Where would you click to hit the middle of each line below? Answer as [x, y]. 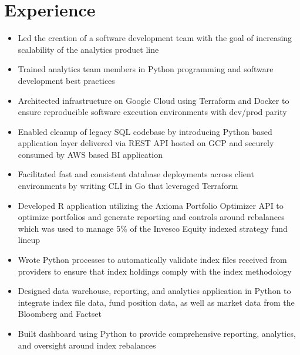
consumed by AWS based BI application [90, 154]
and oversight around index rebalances [87, 345]
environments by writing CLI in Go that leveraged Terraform [128, 186]
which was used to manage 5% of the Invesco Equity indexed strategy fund [153, 228]
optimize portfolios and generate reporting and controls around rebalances [151, 217]
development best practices [66, 80]
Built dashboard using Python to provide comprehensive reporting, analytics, [157, 333]
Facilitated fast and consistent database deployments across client [136, 174]
